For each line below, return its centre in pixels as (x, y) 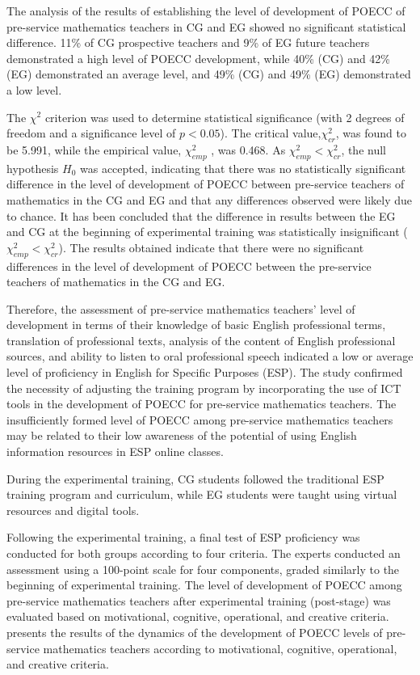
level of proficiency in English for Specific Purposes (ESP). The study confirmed (205, 372)
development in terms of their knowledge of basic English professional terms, (196, 325)
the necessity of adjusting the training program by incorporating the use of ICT (204, 388)
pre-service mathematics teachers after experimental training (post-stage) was (199, 600)
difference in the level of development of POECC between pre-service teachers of (206, 184)
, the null (363, 149)
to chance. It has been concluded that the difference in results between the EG (201, 215)
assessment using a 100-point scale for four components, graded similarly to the (203, 569)
